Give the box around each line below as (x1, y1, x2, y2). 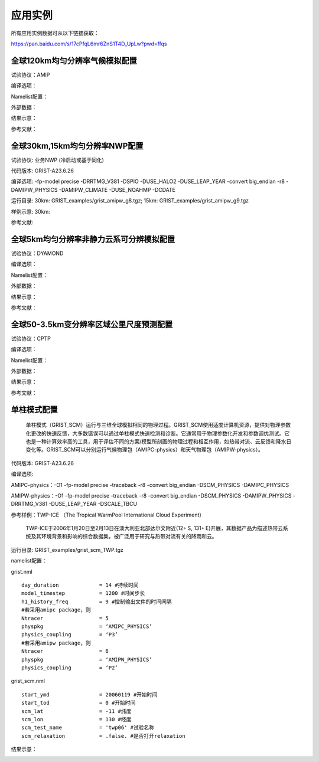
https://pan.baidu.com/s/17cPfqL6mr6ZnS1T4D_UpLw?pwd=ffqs (11, 40, 167, 47)
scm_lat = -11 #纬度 (21, 708, 132, 714)
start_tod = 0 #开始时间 (21, 699, 136, 707)
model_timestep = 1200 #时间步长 (21, 590, 145, 597)
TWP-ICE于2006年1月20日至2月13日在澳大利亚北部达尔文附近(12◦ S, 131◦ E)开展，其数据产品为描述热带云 (25, 525, 284, 532)
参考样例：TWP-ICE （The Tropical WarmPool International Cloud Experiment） (11, 511, 205, 518)
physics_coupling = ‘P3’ (21, 632, 118, 638)
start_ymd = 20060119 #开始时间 (21, 691, 158, 698)
